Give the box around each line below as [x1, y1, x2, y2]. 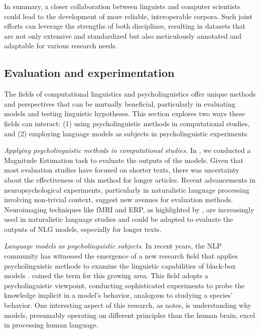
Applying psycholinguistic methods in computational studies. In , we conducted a [4, 145, 251, 155]
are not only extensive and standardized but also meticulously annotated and [4, 30, 241, 41]
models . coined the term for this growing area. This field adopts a [4, 270, 208, 281]
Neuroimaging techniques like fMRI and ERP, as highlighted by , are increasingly [4, 204, 254, 214]
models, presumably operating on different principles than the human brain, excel [4, 309, 255, 320]
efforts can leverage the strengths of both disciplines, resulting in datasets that [4, 21, 246, 31]
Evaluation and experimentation [4, 65, 175, 80]
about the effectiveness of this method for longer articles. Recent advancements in [4, 174, 255, 185]
